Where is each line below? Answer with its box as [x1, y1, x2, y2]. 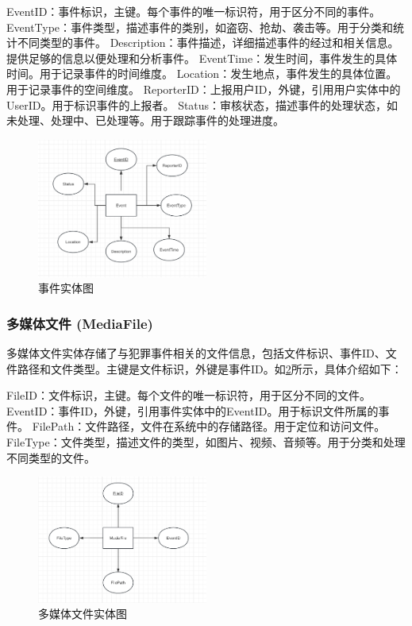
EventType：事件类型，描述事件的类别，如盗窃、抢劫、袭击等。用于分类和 [6, 18, 394, 35]
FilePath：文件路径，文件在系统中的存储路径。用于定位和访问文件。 [32, 418, 386, 435]
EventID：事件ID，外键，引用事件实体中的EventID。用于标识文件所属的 [6, 402, 379, 419]
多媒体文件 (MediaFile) [6, 313, 153, 333]
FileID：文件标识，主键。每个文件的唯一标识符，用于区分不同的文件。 [6, 387, 371, 404]
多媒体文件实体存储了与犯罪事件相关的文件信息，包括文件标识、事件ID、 [6, 345, 386, 361]
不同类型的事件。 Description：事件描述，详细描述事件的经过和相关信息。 [17, 34, 399, 51]
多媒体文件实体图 [38, 605, 127, 622]
